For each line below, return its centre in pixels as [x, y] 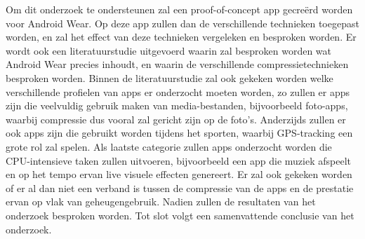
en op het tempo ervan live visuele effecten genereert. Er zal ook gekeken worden [179, 174]
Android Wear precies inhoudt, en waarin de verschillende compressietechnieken [177, 64]
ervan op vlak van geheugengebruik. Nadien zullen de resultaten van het [161, 202]
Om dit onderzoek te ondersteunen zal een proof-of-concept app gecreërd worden [179, 9]
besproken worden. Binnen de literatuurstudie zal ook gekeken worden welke [170, 77]
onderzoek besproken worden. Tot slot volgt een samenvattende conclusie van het [180, 215]
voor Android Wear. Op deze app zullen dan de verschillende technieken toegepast [182, 23]
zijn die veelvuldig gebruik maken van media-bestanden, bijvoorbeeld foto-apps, [177, 105]
